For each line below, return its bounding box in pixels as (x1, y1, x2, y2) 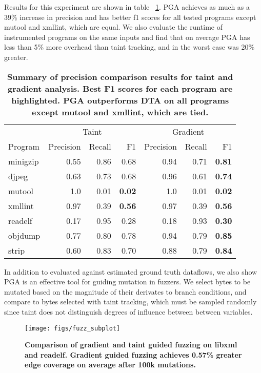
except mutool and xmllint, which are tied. (32, 106, 209, 118)
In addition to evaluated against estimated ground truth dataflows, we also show (4, 266, 257, 277)
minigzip (8, 155, 39, 167)
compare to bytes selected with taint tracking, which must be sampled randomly (4, 296, 257, 307)
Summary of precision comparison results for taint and (7, 70, 233, 82)
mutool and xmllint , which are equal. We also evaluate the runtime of (4, 22, 223, 32)
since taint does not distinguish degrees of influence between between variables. (4, 306, 253, 317)
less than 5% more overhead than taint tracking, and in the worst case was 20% (4, 42, 255, 52)
